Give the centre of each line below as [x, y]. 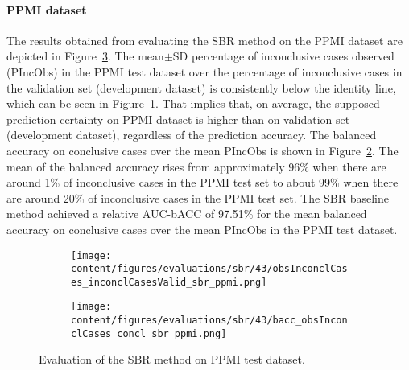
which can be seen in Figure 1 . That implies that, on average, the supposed [193, 103]
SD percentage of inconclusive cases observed [283, 56]
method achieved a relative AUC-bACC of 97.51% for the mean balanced [187, 214]
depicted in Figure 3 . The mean [85, 56]
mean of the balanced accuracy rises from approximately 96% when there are [196, 166]
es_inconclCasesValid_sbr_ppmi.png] [169, 282]
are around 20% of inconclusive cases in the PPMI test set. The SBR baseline [198, 197]
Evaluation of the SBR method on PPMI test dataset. [172, 359]
